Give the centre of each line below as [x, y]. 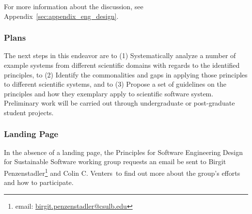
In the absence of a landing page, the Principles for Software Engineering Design [123, 152]
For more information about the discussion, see [74, 6]
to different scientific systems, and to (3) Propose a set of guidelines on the [115, 84]
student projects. [29, 112]
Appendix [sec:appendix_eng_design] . [61, 16]
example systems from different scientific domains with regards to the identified [122, 65]
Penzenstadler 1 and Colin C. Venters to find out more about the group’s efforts [122, 172]
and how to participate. [39, 182]
